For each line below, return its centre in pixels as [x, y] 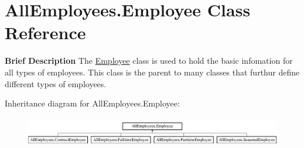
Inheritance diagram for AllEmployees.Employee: [92, 103]
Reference [45, 32]
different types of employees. [56, 83]
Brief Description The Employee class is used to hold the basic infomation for [149, 61]
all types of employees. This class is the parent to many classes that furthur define [152, 72]
